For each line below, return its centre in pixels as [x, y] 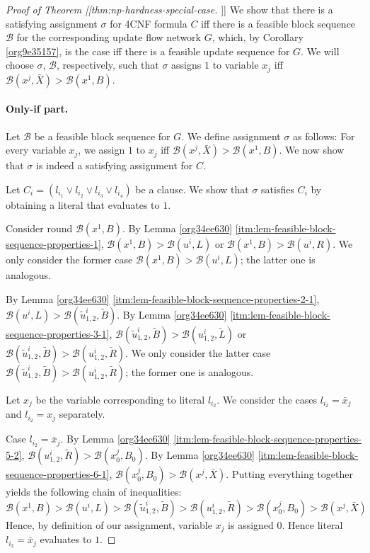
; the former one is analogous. [190, 371]
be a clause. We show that [192, 189]
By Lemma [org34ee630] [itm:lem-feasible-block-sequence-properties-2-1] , [163, 299]
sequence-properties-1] [53, 244]
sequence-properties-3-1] [58, 333]
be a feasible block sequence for [102, 136]
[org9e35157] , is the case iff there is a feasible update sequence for [148, 51]
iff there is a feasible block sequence [278, 23]
